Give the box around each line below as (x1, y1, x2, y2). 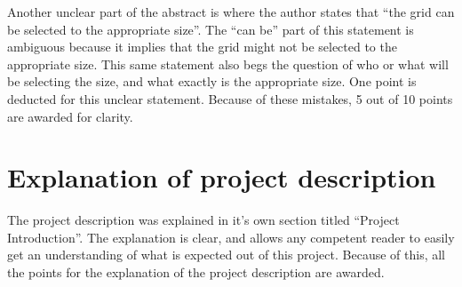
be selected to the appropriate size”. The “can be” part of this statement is (7, 20, 414, 38)
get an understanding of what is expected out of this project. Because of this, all (7, 245, 445, 264)
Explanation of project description (7, 159, 436, 195)
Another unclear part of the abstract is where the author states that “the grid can (7, 3, 455, 20)
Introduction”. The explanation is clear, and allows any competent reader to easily (7, 227, 455, 246)
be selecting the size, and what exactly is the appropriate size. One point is (7, 72, 417, 91)
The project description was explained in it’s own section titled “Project (7, 211, 400, 229)
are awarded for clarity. (7, 107, 133, 125)
